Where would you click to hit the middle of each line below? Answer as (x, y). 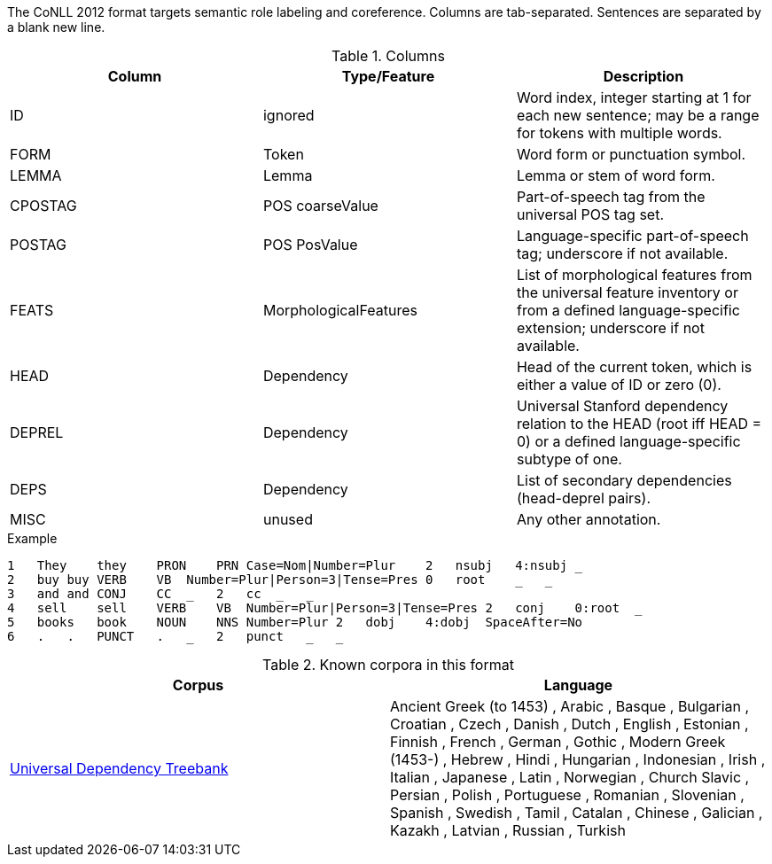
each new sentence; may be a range (638, 115)
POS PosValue (310, 245)
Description (643, 76)
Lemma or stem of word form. (616, 175)
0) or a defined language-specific (628, 441)
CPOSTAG (43, 206)
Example (32, 538)
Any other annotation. (589, 519)
